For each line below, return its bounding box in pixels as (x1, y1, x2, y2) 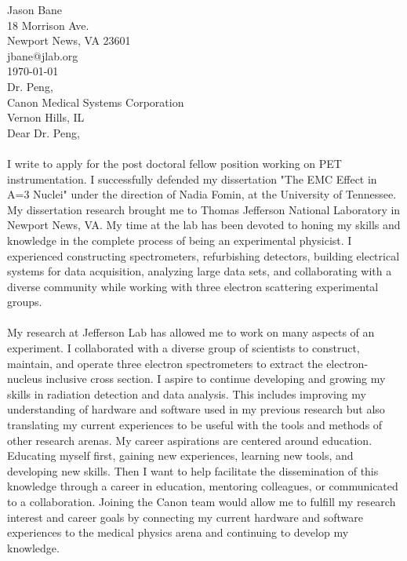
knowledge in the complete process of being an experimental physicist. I (7, 231, 352, 248)
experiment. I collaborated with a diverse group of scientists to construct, (7, 340, 360, 356)
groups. (7, 293, 42, 310)
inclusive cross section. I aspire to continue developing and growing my (45, 370, 386, 387)
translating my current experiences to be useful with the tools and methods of (7, 417, 383, 433)
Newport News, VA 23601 (7, 32, 131, 49)
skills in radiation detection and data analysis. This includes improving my (7, 385, 366, 402)
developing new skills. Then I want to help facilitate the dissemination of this (7, 462, 379, 479)
